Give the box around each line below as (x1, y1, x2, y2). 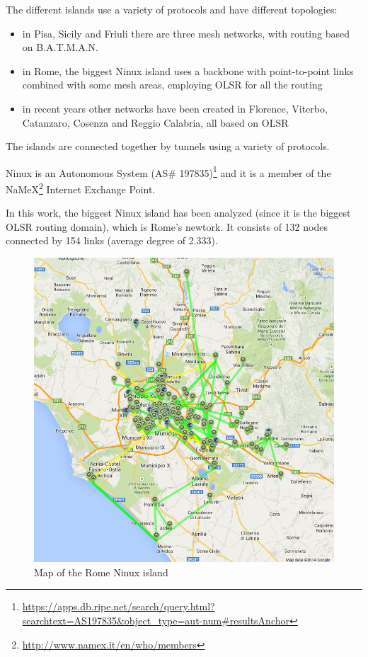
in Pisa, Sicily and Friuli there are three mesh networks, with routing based (22, 25, 350, 40)
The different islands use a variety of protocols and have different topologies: (6, 2, 338, 16)
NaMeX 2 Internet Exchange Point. (6, 180, 156, 196)
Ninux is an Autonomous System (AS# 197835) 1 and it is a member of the (6, 163, 331, 180)
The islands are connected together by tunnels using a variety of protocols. (6, 139, 330, 154)
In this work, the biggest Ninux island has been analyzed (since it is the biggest (6, 205, 351, 220)
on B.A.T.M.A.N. (22, 40, 98, 55)
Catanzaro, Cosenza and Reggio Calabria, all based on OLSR (22, 115, 289, 130)
